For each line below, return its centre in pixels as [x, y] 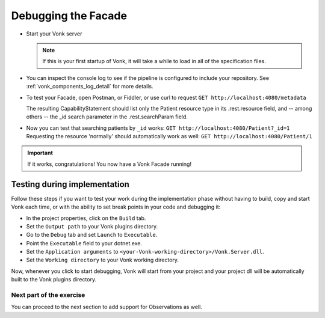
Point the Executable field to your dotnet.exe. [84, 243]
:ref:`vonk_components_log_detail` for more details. [90, 87]
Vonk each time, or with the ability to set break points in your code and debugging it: [116, 207]
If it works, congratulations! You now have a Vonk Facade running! [110, 164]
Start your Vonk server [54, 34]
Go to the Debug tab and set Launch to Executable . [92, 235]
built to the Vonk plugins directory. [54, 280]
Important [40, 153]
